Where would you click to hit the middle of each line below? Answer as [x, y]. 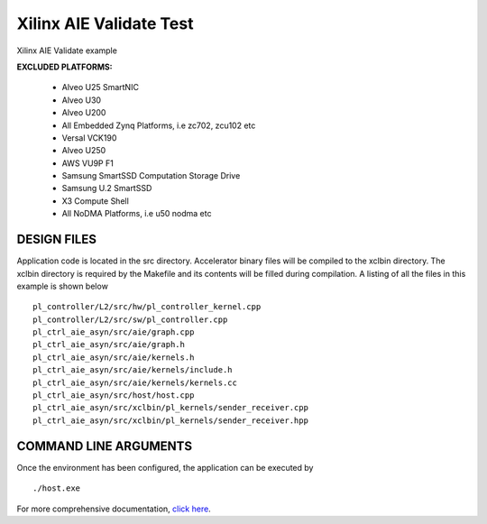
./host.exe [57, 488]
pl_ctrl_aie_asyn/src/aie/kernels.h [114, 357]
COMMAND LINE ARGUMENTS [105, 446]
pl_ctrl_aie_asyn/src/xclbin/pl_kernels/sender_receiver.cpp [170, 408]
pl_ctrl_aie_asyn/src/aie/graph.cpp [114, 332]
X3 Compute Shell [96, 201]
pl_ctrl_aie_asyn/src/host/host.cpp [114, 395]
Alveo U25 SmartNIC [101, 87]
